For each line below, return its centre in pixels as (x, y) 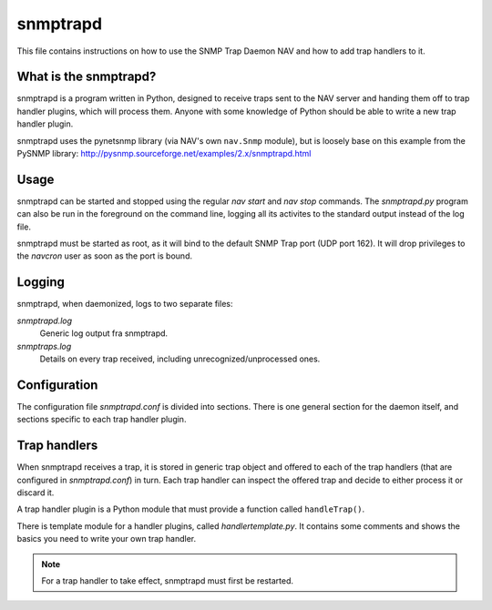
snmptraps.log (44, 346)
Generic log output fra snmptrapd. (104, 333)
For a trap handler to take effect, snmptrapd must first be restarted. (168, 580)
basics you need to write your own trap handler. (107, 539)
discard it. (36, 493)
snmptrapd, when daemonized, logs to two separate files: (125, 304)
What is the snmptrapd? (87, 77)
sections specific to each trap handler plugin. (102, 420)
